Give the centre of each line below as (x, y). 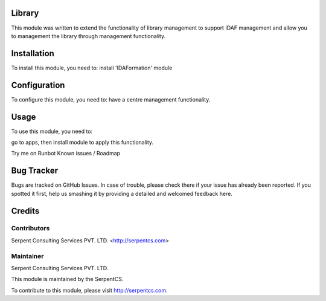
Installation (33, 53)
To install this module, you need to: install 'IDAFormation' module (92, 68)
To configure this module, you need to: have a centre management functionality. (111, 99)
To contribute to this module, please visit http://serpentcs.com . (90, 290)
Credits (25, 211)
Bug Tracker (35, 171)
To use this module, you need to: (52, 131)
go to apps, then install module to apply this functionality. (82, 143)
